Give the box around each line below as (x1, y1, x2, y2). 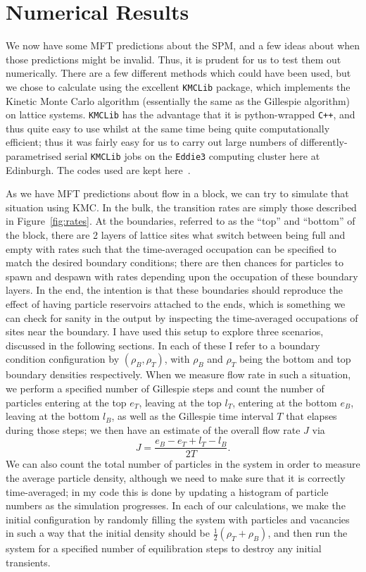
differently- (301, 135, 348, 149)
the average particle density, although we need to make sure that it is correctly (6, 471, 346, 485)
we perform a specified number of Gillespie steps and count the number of (6, 380, 324, 395)
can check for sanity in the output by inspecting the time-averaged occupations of (6, 310, 358, 325)
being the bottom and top (239, 352, 351, 366)
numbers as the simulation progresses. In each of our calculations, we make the (6, 498, 346, 513)
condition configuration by (6, 352, 120, 366)
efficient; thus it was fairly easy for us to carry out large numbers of (6, 135, 298, 149)
